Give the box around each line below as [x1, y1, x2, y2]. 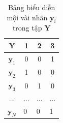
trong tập [12, 22, 42, 33]
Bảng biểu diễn [8, 2, 55, 12]
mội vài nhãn [7, 12, 48, 22]
